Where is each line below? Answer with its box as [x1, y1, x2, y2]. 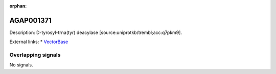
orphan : [9, 3, 27, 9]
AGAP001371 [9, 16, 52, 25]
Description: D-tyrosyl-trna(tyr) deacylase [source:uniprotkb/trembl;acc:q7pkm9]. [9, 29, 182, 35]
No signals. [9, 62, 33, 68]
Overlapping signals [9, 51, 61, 58]
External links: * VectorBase [9, 39, 68, 45]
